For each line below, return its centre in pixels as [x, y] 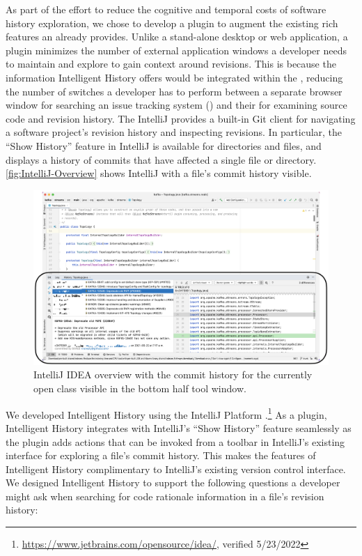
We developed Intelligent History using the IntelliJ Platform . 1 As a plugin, [166, 413]
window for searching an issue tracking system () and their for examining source [176, 105]
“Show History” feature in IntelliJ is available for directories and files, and [164, 145]
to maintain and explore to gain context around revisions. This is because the [171, 64]
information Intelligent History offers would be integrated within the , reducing [174, 77]
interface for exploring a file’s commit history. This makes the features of [161, 455]
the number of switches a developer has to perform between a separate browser [174, 91]
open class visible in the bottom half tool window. [140, 388]
